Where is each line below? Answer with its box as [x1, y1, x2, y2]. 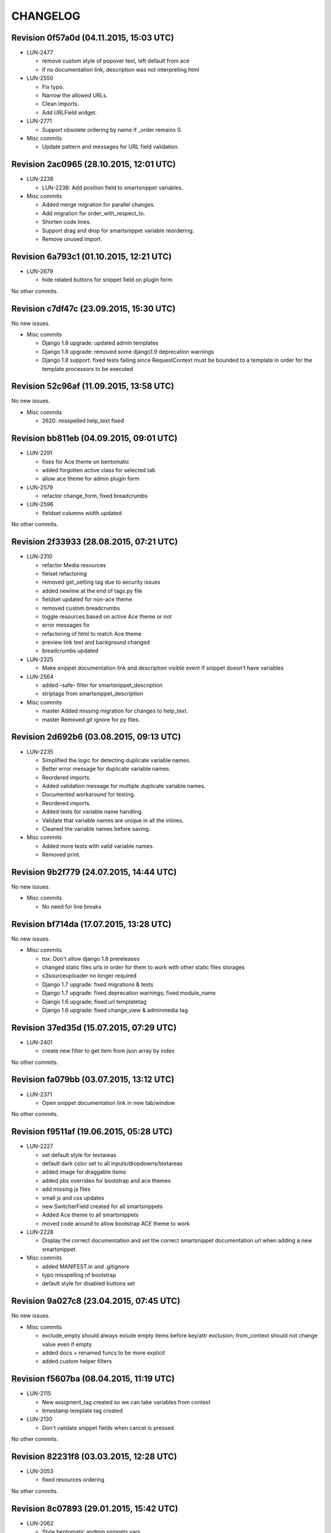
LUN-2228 [26, 1228, 54, 1236]
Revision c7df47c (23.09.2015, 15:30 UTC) [11, 304, 176, 314]
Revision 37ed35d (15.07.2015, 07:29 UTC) [11, 1022, 177, 1033]
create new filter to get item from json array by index [42, 1047, 175, 1055]
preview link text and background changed [42, 638, 150, 646]
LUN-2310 [26, 552, 53, 560]
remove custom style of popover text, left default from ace [42, 57, 190, 64]
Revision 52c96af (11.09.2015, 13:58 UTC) [11, 381, 175, 392]
